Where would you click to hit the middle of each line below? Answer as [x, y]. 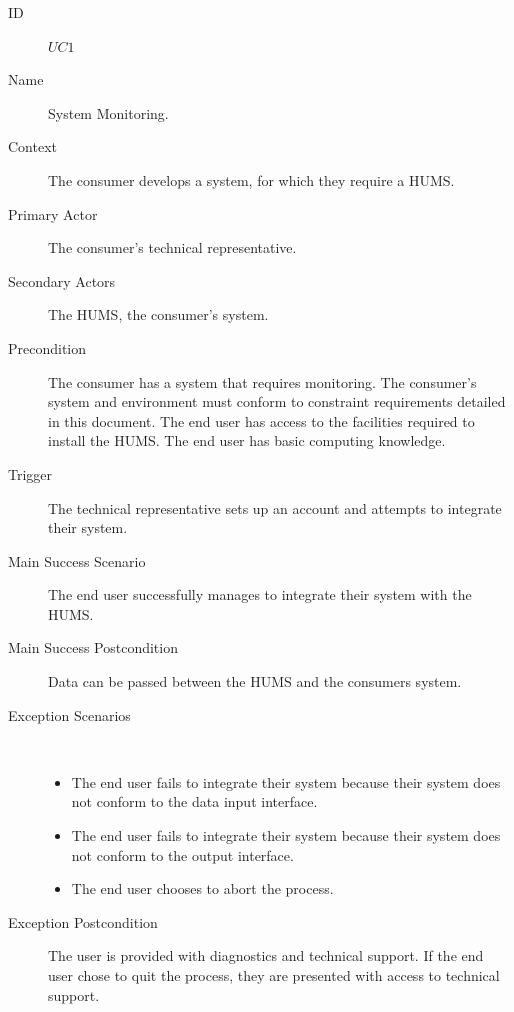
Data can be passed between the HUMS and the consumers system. [255, 681]
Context [32, 146]
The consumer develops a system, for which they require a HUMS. [251, 179]
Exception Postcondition [83, 921]
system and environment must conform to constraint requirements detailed [277, 401]
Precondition [47, 347]
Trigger [30, 473]
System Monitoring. [108, 112]
